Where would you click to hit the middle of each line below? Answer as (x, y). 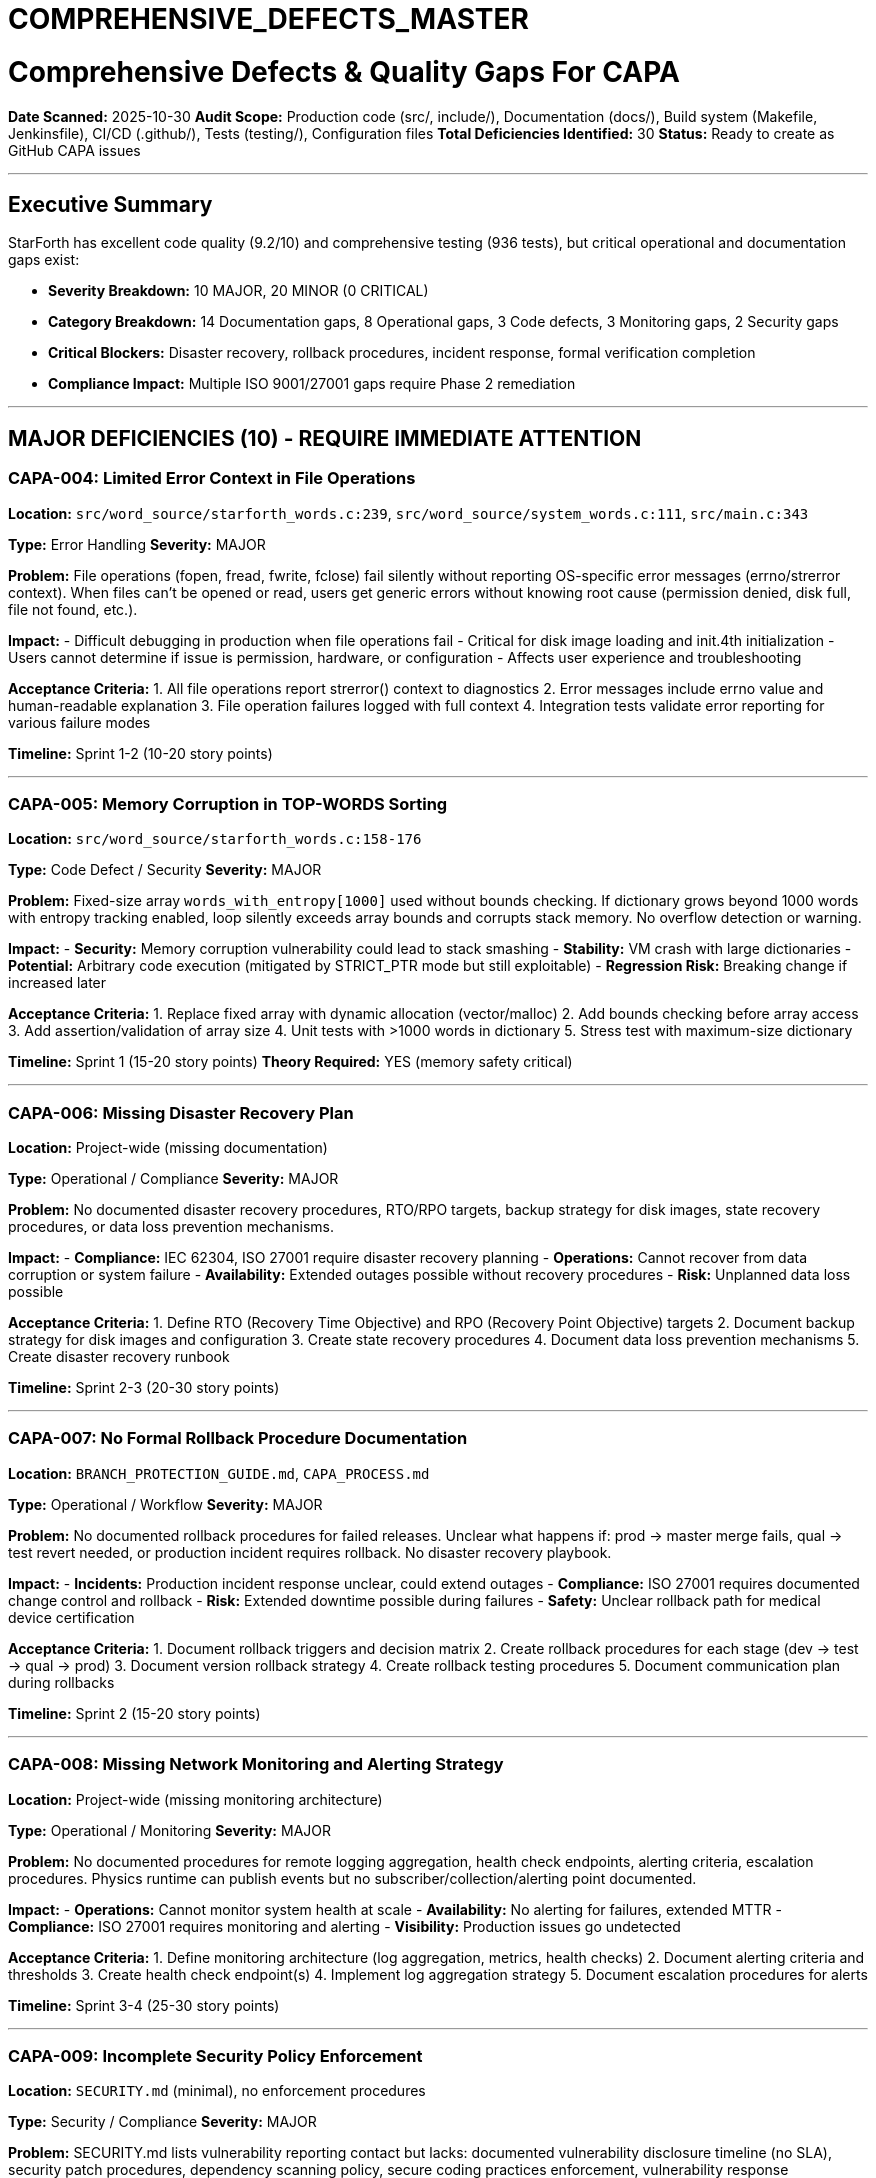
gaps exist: (44, 260)
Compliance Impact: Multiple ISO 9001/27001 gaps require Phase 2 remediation (312, 384)
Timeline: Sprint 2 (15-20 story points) (134, 1713)
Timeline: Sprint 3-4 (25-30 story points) (144, 2005)
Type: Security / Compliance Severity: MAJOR (162, 2122)
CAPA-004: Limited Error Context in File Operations (212, 478)
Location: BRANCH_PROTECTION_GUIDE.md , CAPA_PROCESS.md (219, 1473)
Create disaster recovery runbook (119, 1357)
